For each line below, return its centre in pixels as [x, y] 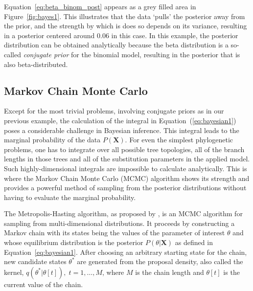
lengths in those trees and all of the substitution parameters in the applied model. [127, 159]
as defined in [194, 242]
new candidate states [35, 261]
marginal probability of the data [52, 140]
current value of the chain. [44, 284]
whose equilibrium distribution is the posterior [74, 242]
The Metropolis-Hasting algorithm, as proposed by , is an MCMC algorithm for [123, 213]
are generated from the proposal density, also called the [160, 261]
